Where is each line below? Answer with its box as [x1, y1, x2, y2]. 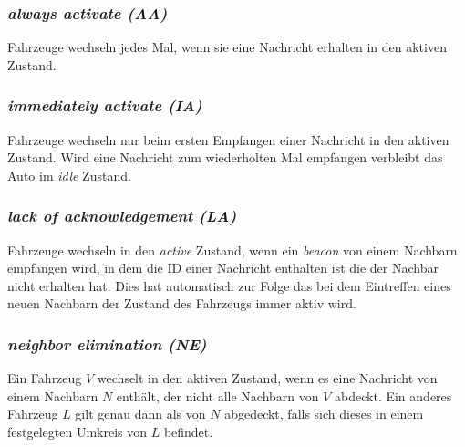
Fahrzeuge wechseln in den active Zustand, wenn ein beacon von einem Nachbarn [7, 240, 458, 259]
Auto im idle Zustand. [7, 165, 131, 184]
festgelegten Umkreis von [7, 422, 148, 441]
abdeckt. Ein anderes [335, 386, 452, 405]
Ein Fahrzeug [7, 369, 82, 388]
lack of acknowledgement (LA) [7, 204, 237, 227]
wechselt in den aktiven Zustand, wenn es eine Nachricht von [97, 369, 438, 388]
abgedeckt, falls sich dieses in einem [224, 404, 424, 423]
